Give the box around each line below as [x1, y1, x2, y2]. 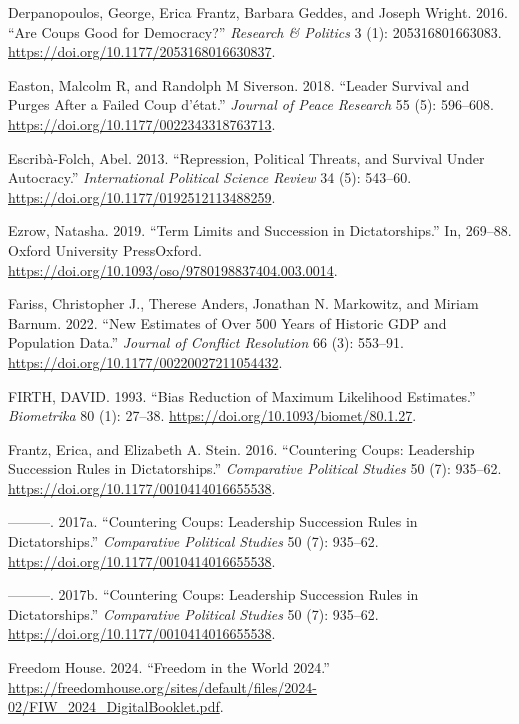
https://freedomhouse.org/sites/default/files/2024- [8, 676, 317, 697]
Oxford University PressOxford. [8, 239, 202, 260]
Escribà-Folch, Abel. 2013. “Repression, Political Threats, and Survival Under [8, 147, 485, 168]
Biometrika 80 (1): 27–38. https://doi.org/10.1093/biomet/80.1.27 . [8, 405, 417, 426]
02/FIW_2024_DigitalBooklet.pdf [8, 696, 220, 717]
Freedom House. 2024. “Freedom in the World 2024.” [8, 657, 330, 678]
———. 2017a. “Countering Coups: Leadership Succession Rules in [8, 511, 418, 532]
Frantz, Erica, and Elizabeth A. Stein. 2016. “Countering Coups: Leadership [8, 438, 475, 459]
